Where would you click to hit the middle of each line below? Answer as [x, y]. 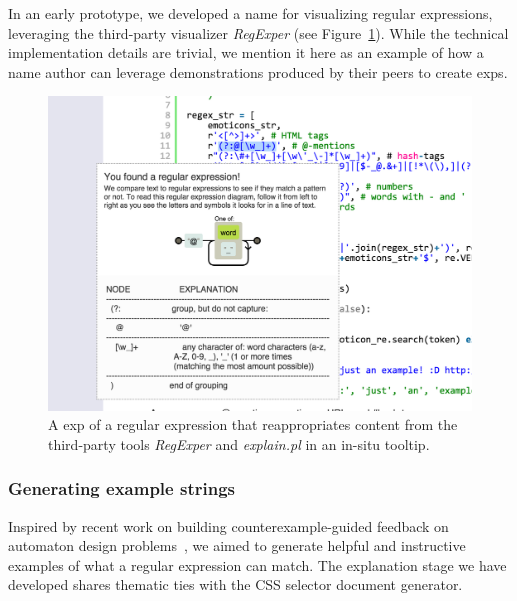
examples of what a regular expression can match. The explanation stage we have [257, 564]
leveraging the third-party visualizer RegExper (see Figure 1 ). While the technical [258, 32]
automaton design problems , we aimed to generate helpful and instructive [237, 545]
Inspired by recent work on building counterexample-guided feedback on [228, 525]
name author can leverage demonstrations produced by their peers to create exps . [258, 71]
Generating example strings [121, 488]
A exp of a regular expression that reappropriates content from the [253, 424]
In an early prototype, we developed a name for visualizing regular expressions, [250, 13]
